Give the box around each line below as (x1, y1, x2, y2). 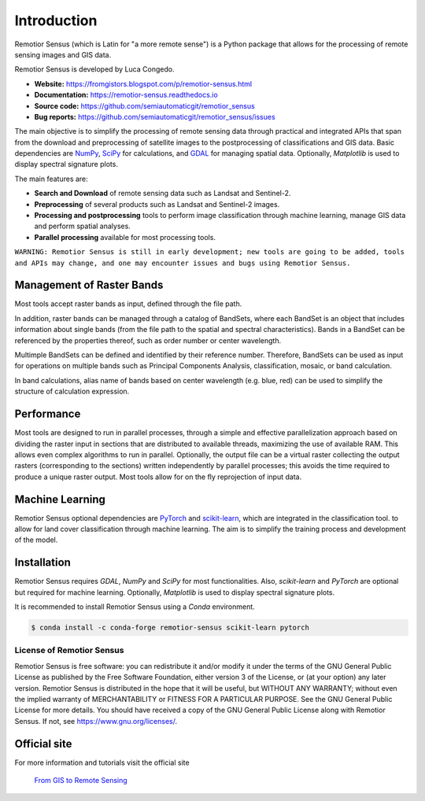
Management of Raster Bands (14, 279, 164, 292)
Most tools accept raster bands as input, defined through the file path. (14, 299, 242, 308)
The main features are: (14, 174, 88, 183)
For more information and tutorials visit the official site (14, 758, 190, 767)
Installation (14, 556, 71, 570)
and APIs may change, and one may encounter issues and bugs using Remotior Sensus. (14, 258, 351, 268)
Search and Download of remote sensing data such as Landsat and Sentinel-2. (34, 189, 291, 198)
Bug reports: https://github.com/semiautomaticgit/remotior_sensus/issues (34, 112, 275, 121)
